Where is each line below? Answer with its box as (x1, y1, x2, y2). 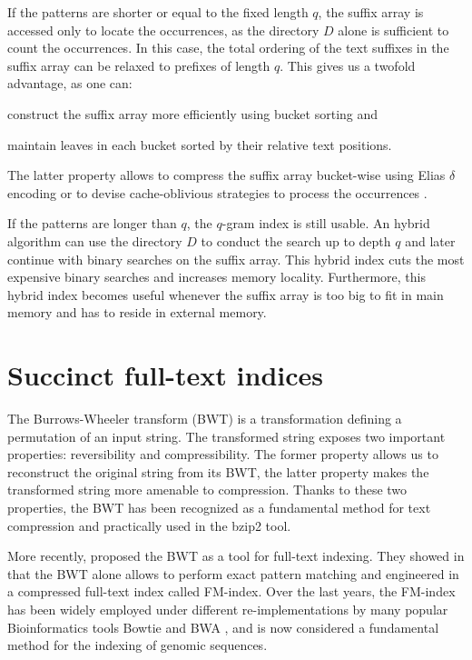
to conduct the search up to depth (201, 231, 391, 250)
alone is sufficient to (338, 20, 449, 39)
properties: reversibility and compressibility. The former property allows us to (7, 445, 438, 464)
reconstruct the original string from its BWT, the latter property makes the (7, 462, 429, 481)
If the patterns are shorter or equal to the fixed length (7, 3, 309, 21)
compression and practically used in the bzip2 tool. (7, 515, 291, 535)
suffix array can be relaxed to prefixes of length (7, 55, 270, 75)
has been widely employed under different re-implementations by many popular (7, 599, 448, 618)
